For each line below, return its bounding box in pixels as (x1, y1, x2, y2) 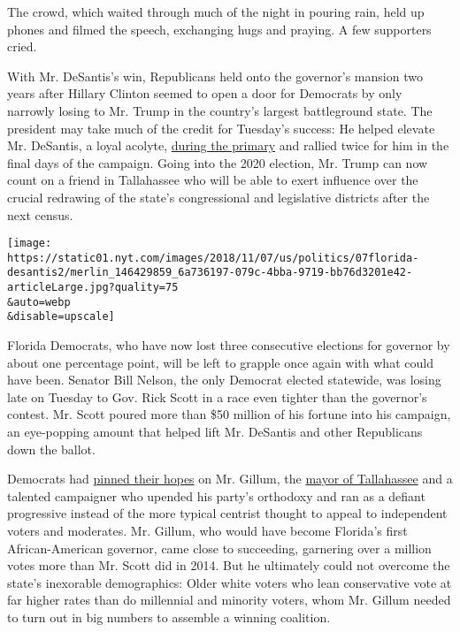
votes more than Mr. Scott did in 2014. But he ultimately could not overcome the (7, 556, 450, 575)
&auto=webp (7, 295, 71, 308)
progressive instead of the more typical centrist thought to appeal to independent (7, 504, 448, 522)
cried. (7, 37, 37, 56)
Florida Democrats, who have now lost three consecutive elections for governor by (7, 336, 450, 354)
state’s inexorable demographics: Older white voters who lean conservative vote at (7, 573, 452, 591)
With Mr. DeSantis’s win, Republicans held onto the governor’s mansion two (7, 66, 423, 85)
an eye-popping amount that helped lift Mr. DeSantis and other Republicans (7, 423, 423, 441)
